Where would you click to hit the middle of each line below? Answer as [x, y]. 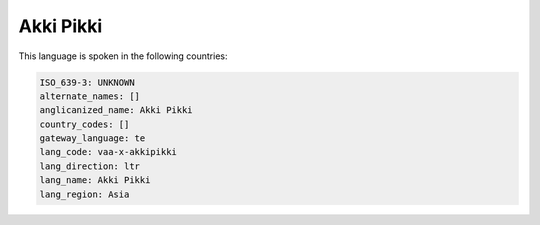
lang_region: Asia [84, 194]
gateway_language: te [92, 138]
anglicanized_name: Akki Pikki [116, 110]
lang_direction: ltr [89, 166]
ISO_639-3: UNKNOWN [87, 82]
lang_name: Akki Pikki [95, 180]
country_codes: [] [84, 124]
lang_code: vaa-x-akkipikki [108, 152]
